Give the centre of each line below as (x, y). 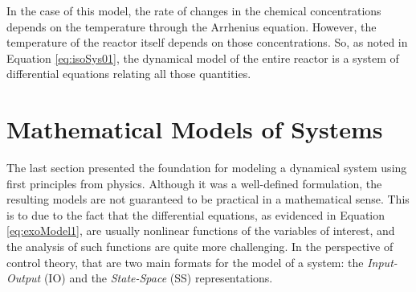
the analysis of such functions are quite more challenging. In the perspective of (200, 247)
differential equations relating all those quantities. (129, 74)
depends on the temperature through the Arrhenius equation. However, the (192, 26)
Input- (382, 262)
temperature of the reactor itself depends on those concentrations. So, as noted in (207, 42)
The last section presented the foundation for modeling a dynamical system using (207, 168)
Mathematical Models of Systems (195, 129)
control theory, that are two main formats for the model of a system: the (185, 262)
